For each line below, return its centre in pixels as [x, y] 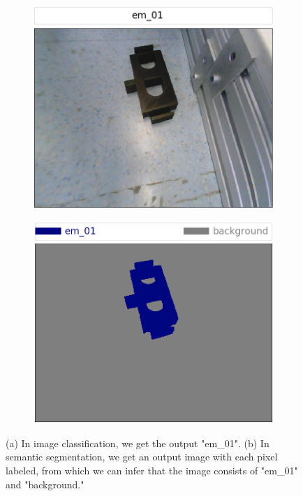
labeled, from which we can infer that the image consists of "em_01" [152, 471]
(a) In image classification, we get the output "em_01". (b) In [138, 443]
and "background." [45, 484]
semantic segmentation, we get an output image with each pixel [142, 457]
